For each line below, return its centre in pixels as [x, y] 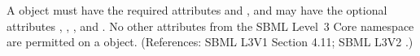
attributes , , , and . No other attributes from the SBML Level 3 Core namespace [210, 26]
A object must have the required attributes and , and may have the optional [197, 10]
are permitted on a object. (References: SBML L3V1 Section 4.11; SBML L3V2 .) [210, 42]
